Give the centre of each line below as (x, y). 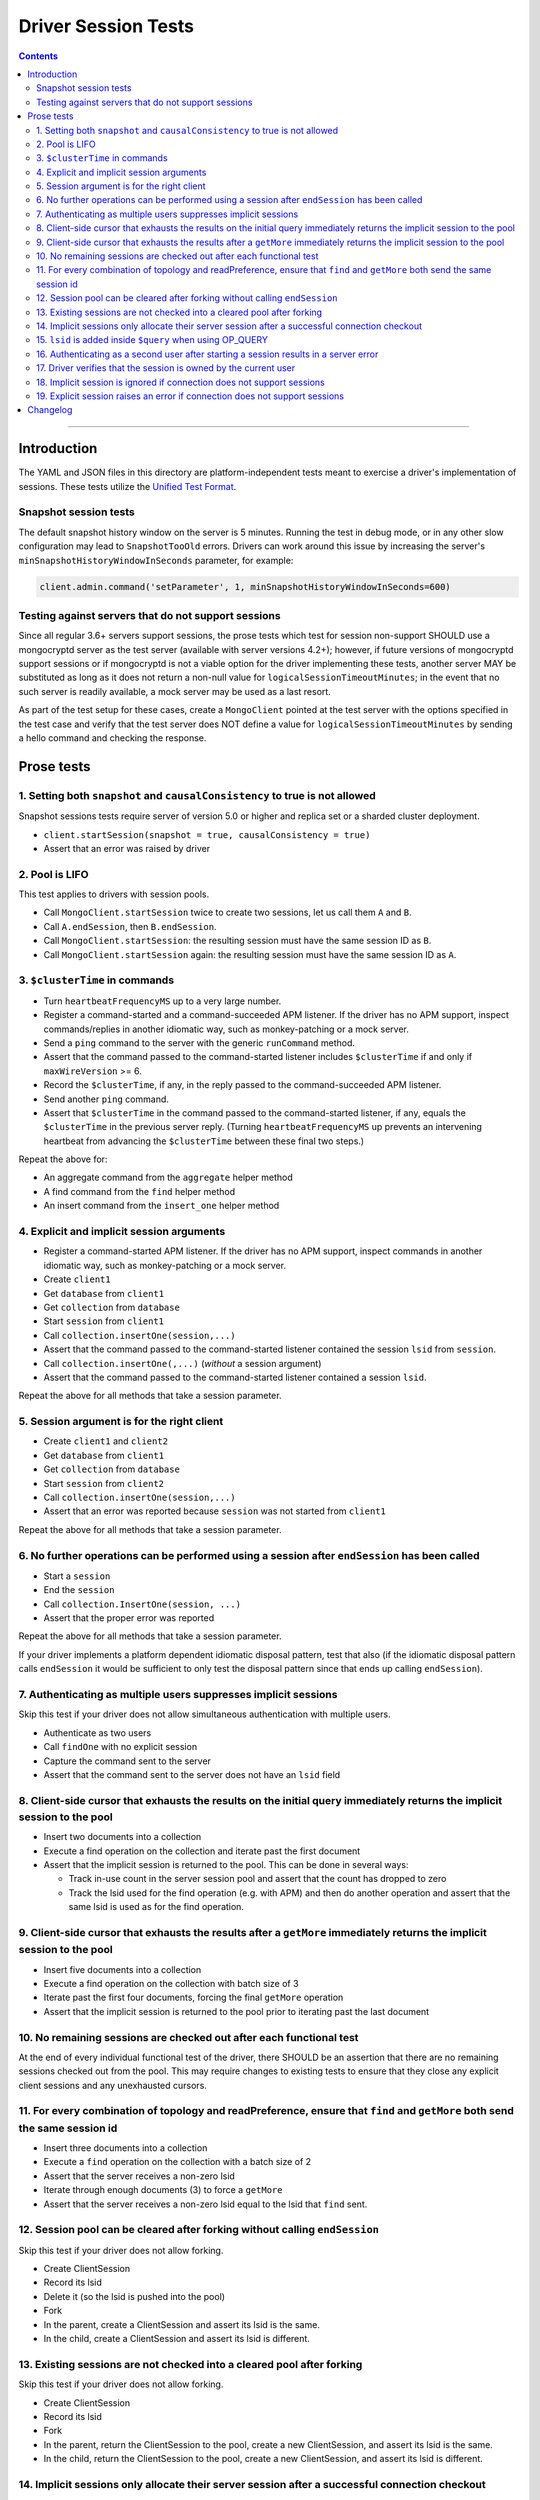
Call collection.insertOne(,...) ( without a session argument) (182, 1363)
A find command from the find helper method (139, 1191)
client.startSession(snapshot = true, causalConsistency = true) (207, 834)
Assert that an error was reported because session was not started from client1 (215, 1511)
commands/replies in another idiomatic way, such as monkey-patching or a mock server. (226, 1029)
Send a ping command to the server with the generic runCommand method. (199, 1042)
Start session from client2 (104, 1483)
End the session (79, 1590)
